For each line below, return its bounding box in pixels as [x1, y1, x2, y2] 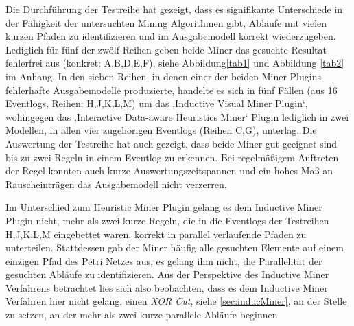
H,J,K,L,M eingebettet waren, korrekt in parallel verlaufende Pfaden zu [5, 226, 307, 241]
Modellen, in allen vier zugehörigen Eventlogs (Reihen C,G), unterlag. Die [5, 123, 317, 137]
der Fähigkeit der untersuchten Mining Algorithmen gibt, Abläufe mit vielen [5, 15, 327, 30]
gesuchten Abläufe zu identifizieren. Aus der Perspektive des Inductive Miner [5, 267, 329, 281]
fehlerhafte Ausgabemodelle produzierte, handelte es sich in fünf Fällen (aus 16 [5, 82, 338, 97]
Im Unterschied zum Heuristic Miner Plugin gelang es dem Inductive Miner [5, 200, 322, 214]
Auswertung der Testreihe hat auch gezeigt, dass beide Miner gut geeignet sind [5, 136, 338, 150]
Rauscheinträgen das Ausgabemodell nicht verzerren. [5, 176, 227, 191]
